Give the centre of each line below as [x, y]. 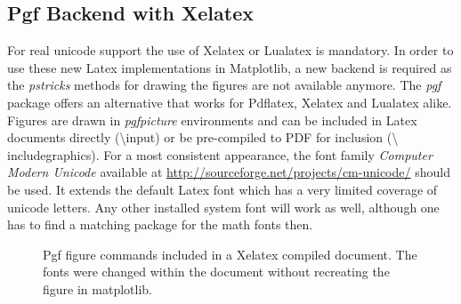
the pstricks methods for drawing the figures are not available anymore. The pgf [224, 85]
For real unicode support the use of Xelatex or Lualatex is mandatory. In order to [230, 50]
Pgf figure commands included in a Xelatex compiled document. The [230, 254]
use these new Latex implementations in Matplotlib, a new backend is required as [230, 67]
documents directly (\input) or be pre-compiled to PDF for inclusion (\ [203, 137]
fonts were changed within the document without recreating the [216, 272]
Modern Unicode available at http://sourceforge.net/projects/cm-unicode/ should [229, 172]
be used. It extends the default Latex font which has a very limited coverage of [222, 189]
